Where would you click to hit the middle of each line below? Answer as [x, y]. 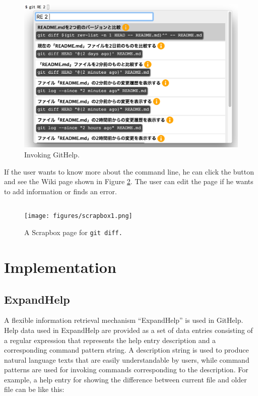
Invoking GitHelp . [52, 155]
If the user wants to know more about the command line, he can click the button [129, 171]
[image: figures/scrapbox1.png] [78, 216]
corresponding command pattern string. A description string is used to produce [126, 350]
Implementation [60, 267]
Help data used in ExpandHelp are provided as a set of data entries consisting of [128, 330]
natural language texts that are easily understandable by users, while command [127, 359]
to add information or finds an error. [60, 191]
